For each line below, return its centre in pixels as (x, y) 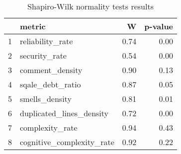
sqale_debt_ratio (50, 84)
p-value (159, 26)
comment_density (51, 70)
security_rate (43, 55)
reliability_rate (46, 41)
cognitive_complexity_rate (67, 142)
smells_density (46, 99)
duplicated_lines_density (64, 113)
